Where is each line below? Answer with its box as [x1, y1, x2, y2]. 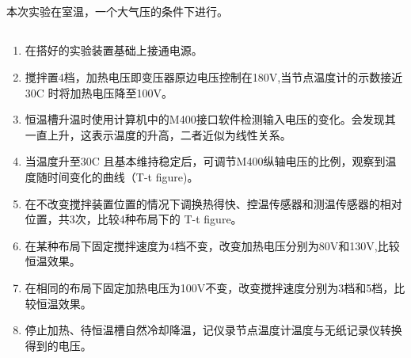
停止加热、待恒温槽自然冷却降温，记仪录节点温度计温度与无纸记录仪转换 [25, 322, 402, 338]
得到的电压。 [25, 337, 92, 353]
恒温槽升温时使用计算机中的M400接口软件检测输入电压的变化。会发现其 [25, 111, 396, 128]
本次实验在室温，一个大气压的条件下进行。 [6, 3, 228, 20]
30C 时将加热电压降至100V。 [25, 84, 173, 101]
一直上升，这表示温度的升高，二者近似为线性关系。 [25, 126, 291, 143]
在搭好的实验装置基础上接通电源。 [25, 42, 203, 59]
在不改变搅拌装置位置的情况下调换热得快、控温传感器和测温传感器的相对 [25, 195, 402, 211]
